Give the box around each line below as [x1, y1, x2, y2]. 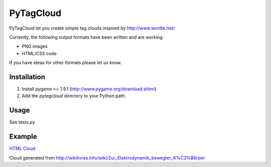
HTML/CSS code [22, 50, 57, 56]
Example [9, 132, 37, 141]
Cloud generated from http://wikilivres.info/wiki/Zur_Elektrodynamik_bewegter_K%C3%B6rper [9, 154, 205, 160]
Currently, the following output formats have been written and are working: [9, 34, 164, 40]
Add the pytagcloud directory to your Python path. [22, 93, 126, 99]
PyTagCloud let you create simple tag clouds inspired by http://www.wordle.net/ [9, 25, 175, 31]
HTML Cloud [9, 145, 36, 151]
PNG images [22, 43, 48, 50]
